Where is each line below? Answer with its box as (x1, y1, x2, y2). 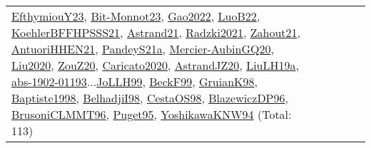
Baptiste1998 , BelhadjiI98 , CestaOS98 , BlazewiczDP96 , (11, 90, 288, 106)
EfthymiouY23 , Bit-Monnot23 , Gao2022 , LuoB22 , (11, 8, 260, 24)
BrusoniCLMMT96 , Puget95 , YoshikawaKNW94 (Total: (11, 106, 292, 122)
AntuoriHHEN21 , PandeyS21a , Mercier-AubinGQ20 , (11, 41, 274, 57)
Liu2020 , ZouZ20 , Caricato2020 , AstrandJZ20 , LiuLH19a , (11, 57, 299, 73)
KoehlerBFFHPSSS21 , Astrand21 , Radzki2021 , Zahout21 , (11, 24, 300, 41)
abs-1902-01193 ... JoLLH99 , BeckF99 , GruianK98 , (11, 73, 258, 90)
